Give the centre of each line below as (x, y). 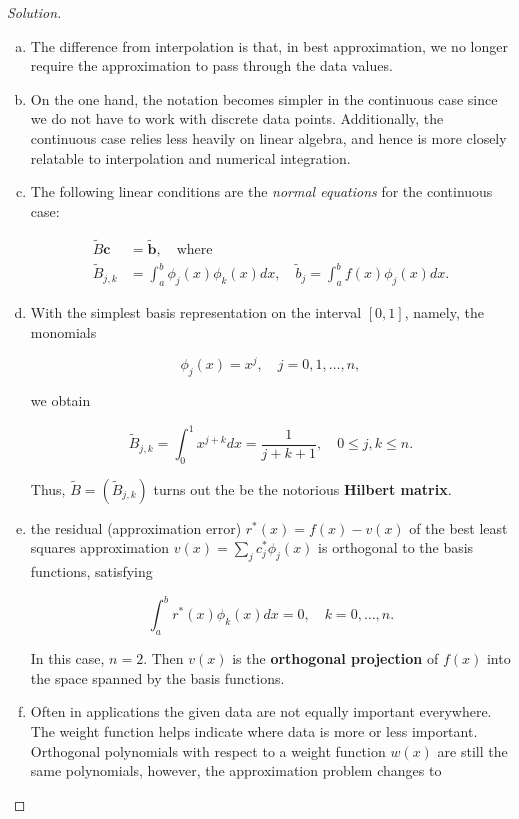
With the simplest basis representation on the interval (196, 311)
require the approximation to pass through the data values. (211, 65)
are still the (472, 750)
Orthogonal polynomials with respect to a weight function (208, 750)
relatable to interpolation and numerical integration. (190, 157)
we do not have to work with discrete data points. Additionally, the (237, 118)
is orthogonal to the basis (396, 547)
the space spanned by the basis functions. (157, 677)
